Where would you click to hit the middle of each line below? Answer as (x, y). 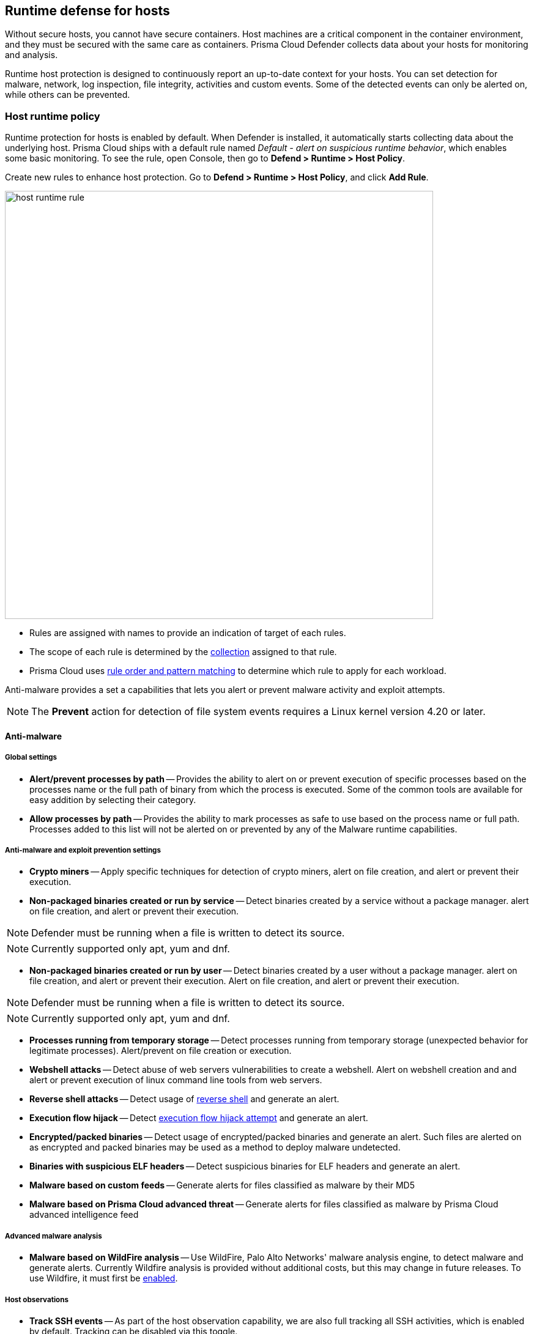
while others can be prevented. (68, 95)
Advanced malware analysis (54, 1236)
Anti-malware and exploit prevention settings (83, 850)
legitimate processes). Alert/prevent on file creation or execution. (161, 1051)
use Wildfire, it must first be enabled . (104, 1278)
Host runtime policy (53, 116)
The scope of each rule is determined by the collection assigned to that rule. (183, 652)
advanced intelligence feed (84, 1215)
